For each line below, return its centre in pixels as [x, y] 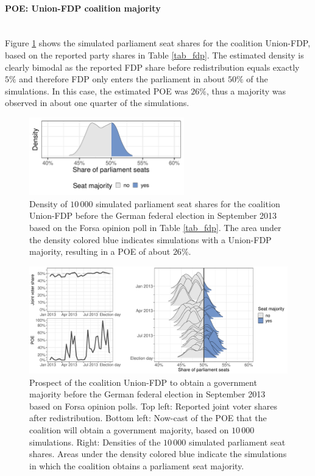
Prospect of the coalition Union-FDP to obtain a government [143, 382]
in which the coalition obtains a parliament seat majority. [137, 465]
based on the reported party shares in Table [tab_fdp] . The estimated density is [154, 55]
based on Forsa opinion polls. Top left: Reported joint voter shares [153, 406]
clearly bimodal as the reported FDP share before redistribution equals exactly [152, 67]
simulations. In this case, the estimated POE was [97, 91]
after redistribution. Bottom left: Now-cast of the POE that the [148, 418]
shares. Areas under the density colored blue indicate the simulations [158, 454]
